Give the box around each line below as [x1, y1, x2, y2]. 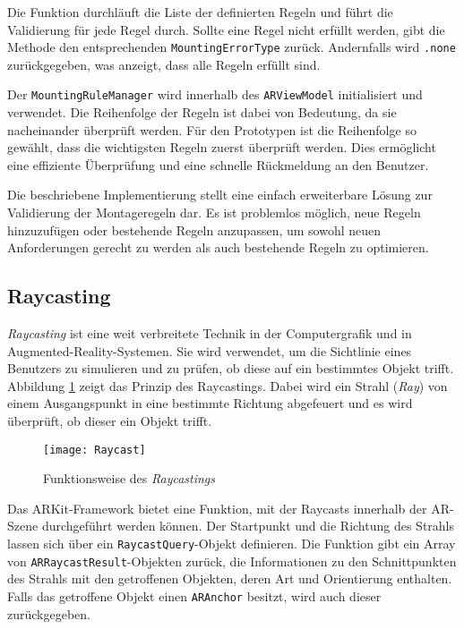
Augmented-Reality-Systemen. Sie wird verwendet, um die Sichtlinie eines [7, 341, 412, 360]
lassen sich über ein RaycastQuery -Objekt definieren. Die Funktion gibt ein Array [7, 534, 456, 553]
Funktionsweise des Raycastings [43, 469, 216, 488]
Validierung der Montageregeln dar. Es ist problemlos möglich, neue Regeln [7, 203, 421, 222]
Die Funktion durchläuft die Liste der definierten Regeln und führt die [7, 3, 393, 21]
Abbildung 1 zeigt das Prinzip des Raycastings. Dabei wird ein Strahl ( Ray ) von [7, 376, 448, 395]
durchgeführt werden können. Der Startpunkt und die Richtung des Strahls [41, 516, 455, 535]
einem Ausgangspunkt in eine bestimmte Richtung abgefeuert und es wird [7, 394, 413, 412]
